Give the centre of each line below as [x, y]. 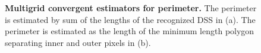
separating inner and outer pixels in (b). [78, 42]
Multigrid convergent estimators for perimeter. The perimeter [131, 8]
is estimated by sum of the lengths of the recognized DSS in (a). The [130, 19]
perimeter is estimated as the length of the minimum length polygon [130, 31]
